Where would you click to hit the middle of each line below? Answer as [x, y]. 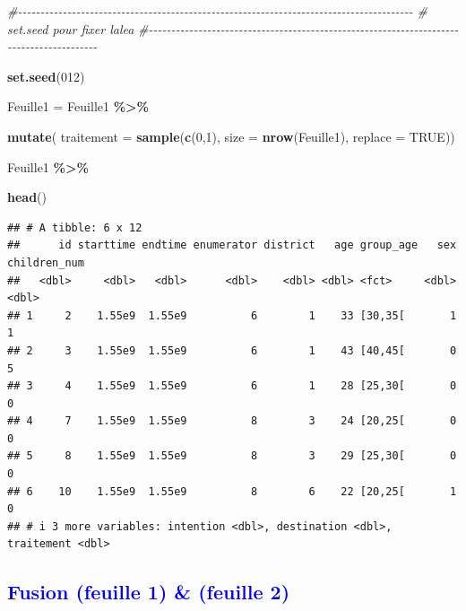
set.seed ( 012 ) [46, 76]
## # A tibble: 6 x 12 [75, 227]
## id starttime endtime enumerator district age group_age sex [232, 245]
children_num [46, 262]
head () [27, 197]
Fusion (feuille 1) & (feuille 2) [149, 592]
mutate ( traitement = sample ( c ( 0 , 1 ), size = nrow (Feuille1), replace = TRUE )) [231, 136]
